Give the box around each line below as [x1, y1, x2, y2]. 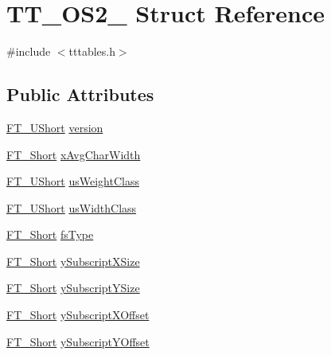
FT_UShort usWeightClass [6, 173, 139, 189]
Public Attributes [6, 82, 154, 107]
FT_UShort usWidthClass [6, 199, 137, 216]
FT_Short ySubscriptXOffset [6, 306, 150, 323]
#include [6, 43, 51, 60]
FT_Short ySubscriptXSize [6, 252, 140, 269]
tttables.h [68, 43, 115, 60]
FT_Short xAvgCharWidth [6, 146, 141, 162]
